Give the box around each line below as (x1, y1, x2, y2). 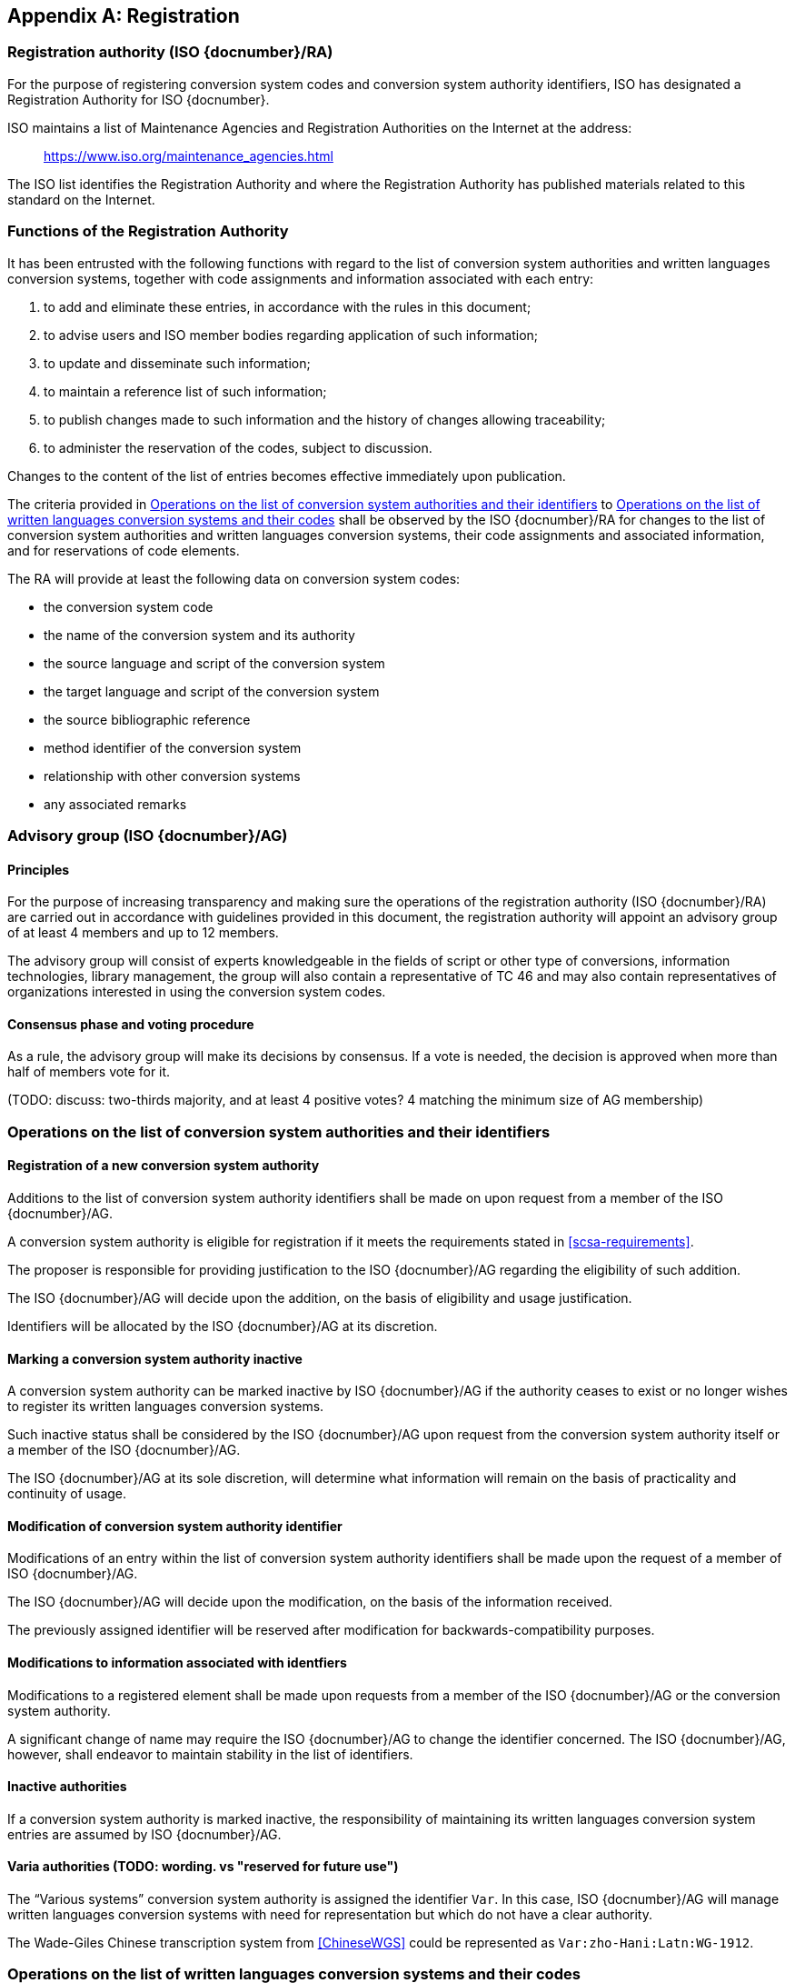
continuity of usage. (7, 1486, 127, 1502)
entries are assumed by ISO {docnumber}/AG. (7, 1826, 282, 1842)
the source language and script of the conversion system (44, 655, 385, 671)
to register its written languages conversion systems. (7, 1398, 324, 1415)
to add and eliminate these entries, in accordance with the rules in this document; (44, 298, 532, 315)
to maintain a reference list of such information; (44, 383, 327, 399)
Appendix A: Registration (7, 5, 240, 27)
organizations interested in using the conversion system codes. (7, 984, 386, 1000)
